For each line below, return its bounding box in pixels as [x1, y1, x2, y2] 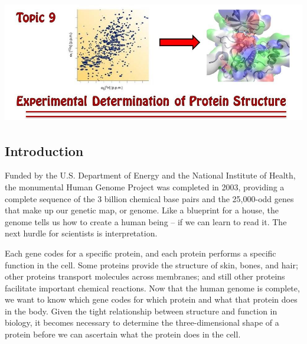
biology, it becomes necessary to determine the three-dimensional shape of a [5, 316, 279, 329]
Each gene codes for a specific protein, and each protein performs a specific [5, 246, 276, 259]
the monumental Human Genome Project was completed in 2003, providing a [5, 180, 285, 193]
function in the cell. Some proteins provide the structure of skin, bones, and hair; [5, 258, 298, 271]
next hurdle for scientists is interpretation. [5, 227, 158, 239]
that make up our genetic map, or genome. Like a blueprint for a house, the [5, 204, 279, 216]
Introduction [5, 141, 84, 160]
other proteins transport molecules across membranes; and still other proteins [5, 270, 285, 283]
